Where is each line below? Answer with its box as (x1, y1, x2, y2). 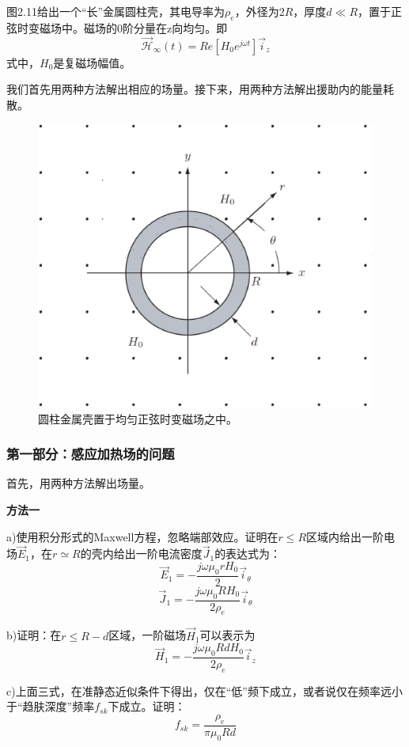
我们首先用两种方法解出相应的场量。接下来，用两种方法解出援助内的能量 (6, 81, 383, 97)
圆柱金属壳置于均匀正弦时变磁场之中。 (38, 410, 237, 427)
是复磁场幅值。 (53, 54, 131, 70)
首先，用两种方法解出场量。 (6, 475, 150, 491)
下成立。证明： (108, 698, 186, 715)
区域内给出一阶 (306, 528, 384, 544)
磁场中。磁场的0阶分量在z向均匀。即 (39, 19, 228, 36)
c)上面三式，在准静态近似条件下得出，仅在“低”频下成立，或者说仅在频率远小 (6, 682, 403, 699)
